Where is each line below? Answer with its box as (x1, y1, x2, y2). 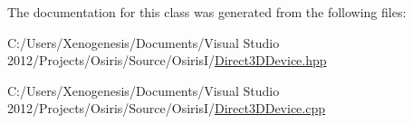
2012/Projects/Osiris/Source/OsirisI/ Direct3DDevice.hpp (7, 51, 327, 70)
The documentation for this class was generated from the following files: (7, 3, 407, 21)
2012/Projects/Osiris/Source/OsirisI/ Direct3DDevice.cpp (7, 99, 325, 118)
